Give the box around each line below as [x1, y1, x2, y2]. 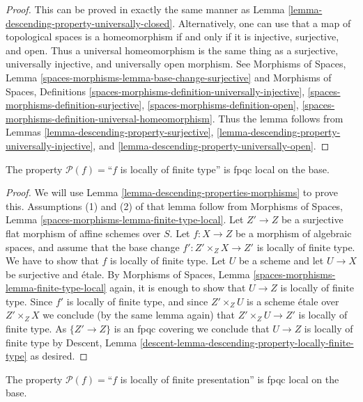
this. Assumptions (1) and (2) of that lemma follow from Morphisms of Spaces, [6, 198, 343, 213]
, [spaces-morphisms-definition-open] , [141, 97, 299, 112]
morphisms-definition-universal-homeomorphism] [6, 111, 213, 125]
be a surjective [281, 212, 343, 227]
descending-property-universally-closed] [6, 15, 173, 30]
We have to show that [6, 253, 99, 268]
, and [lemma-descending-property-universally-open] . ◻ [93, 138, 330, 152]
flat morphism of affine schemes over [6, 225, 161, 240]
